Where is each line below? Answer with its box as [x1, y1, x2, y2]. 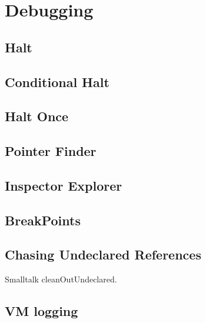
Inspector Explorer [5, 176, 122, 194]
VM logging [5, 302, 78, 320]
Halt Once [5, 107, 69, 125]
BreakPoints [5, 211, 81, 229]
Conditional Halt [5, 72, 109, 91]
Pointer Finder [5, 142, 97, 160]
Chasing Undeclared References [5, 245, 201, 264]
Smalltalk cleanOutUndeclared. [5, 273, 117, 285]
